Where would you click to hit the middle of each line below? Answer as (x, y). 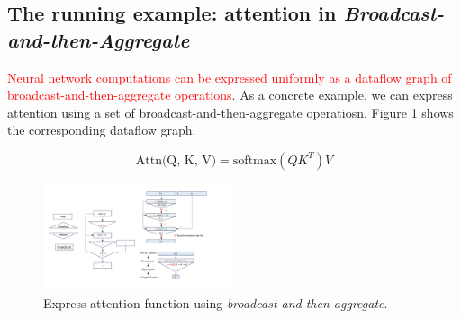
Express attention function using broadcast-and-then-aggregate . (216, 302)
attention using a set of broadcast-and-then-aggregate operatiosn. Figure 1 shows (230, 112)
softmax (255, 160)
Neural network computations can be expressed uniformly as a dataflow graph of (230, 77)
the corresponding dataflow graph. (102, 130)
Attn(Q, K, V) (176, 160)
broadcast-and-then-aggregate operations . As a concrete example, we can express (230, 95)
